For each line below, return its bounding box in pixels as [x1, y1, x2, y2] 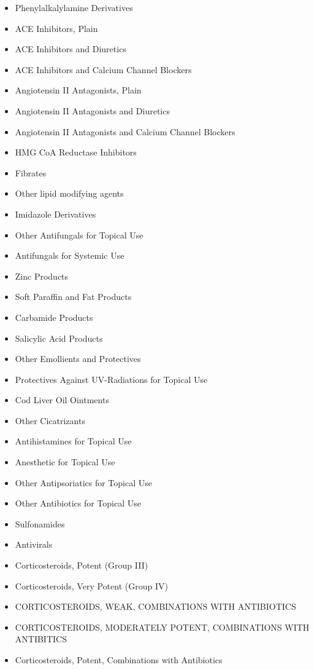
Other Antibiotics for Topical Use [15, 497, 141, 510]
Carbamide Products [15, 310, 93, 323]
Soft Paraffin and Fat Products [15, 290, 132, 303]
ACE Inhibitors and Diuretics [15, 42, 126, 55]
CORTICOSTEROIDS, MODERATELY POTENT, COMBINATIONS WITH [15, 620, 310, 633]
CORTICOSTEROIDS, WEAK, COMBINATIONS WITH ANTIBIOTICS [15, 600, 296, 613]
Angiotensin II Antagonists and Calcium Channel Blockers [15, 125, 235, 138]
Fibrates [15, 166, 47, 179]
